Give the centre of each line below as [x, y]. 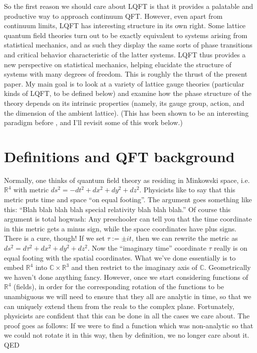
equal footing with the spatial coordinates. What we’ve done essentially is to [120, 257]
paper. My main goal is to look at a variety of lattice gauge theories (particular [124, 83]
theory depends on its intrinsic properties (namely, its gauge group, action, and [124, 103]
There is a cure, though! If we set [54, 238]
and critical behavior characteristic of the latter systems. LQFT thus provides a [125, 54]
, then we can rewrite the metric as [185, 238]
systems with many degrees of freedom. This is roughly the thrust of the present [126, 74]
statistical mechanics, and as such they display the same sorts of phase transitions [128, 45]
